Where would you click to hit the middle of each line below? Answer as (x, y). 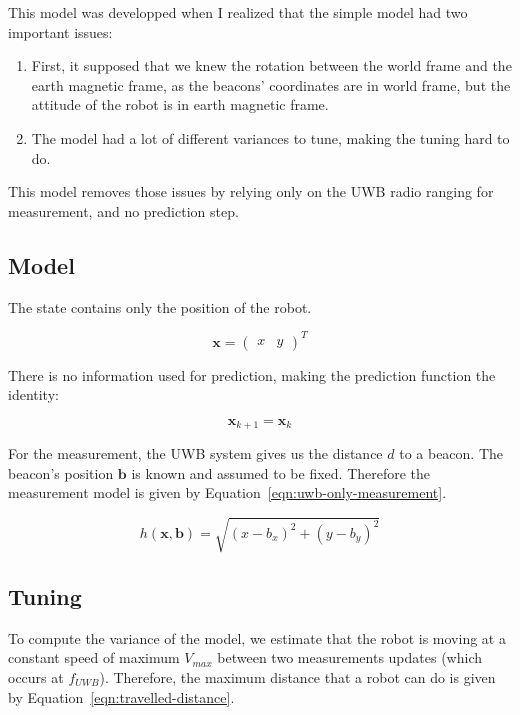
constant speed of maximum (94, 657)
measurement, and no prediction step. (123, 210)
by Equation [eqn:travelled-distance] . (121, 696)
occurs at (36, 677)
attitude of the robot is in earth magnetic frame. (180, 104)
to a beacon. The (451, 453)
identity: (33, 394)
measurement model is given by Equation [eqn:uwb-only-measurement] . (227, 492)
